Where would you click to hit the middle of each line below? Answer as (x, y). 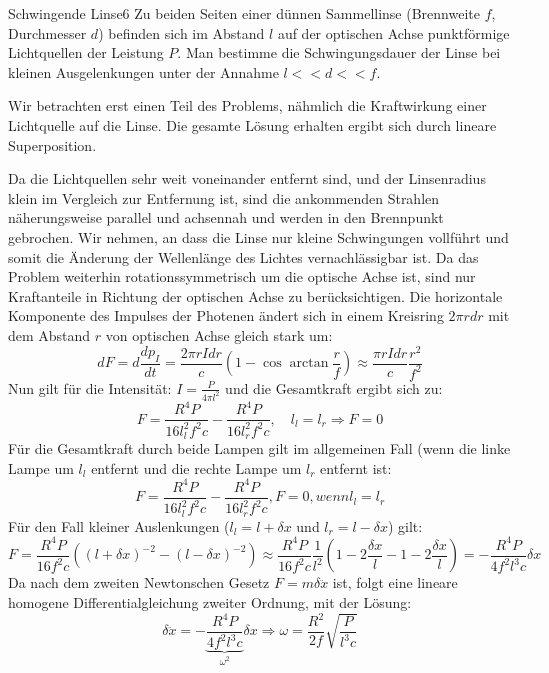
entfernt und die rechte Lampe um (196, 467)
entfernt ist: (356, 467)
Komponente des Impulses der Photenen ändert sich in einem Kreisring (226, 315)
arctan (309, 363)
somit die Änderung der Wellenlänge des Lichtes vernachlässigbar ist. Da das (243, 256)
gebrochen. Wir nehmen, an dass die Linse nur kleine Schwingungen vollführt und (258, 236)
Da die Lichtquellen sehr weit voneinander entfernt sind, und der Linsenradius (247, 178)
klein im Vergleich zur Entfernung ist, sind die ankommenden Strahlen (224, 197)
